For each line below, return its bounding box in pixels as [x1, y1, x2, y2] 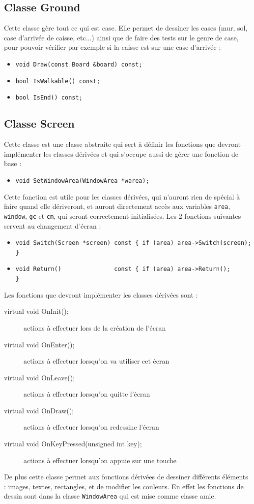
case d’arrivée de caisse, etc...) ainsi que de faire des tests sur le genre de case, [4, 32, 239, 42]
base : [4, 158, 22, 168]
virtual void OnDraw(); [4, 405, 74, 415]
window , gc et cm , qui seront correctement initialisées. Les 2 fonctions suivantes [4, 210, 241, 221]
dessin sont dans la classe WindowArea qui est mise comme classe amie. [4, 491, 216, 501]
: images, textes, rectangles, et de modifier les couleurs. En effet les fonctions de [4, 481, 244, 491]
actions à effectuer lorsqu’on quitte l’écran [24, 389, 150, 399]
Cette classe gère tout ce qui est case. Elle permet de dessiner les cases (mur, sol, [4, 23, 248, 33]
